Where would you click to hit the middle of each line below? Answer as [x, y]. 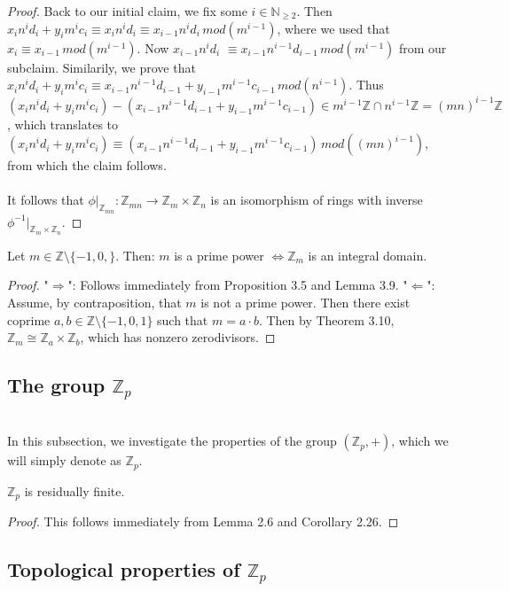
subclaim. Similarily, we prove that [102, 67]
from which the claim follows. [87, 165]
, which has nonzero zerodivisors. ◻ [178, 337]
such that [183, 319]
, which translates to [63, 124]
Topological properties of [124, 569]
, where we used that [333, 28]
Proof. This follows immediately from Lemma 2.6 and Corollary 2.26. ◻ [203, 521]
